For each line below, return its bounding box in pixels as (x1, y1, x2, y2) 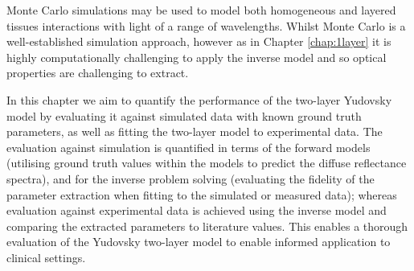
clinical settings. (6, 248, 86, 265)
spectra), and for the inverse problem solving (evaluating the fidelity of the (6, 170, 375, 187)
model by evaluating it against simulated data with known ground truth (6, 107, 362, 124)
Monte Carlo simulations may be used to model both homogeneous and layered (6, 2, 396, 18)
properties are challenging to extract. (6, 64, 189, 81)
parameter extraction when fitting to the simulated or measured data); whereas (6, 186, 397, 203)
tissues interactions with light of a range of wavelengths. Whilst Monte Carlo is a (6, 17, 406, 34)
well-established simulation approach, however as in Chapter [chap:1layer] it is (6, 33, 391, 50)
